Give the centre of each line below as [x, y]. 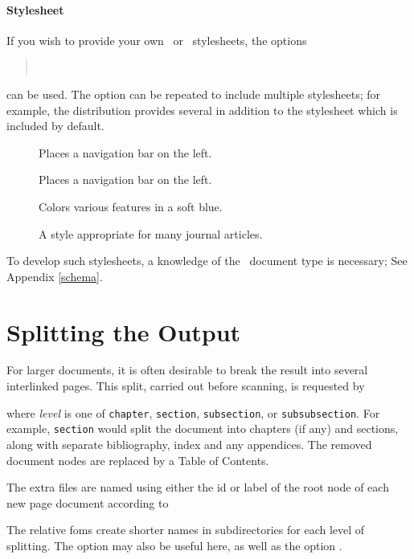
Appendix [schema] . [55, 276]
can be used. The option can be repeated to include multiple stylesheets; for [194, 94]
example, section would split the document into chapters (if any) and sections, [203, 428]
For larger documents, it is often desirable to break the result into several [187, 370]
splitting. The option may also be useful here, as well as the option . [174, 545]
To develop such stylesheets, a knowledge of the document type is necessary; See [207, 261]
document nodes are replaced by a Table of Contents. [138, 460]
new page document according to [88, 502]
